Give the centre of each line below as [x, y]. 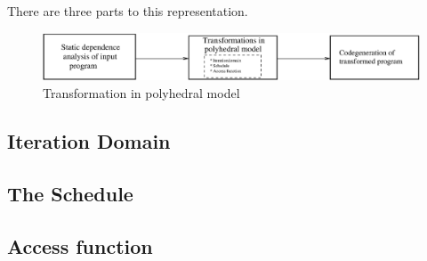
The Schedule [70, 193]
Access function [80, 245]
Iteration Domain [89, 141]
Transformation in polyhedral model [141, 93]
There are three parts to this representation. [128, 11]
